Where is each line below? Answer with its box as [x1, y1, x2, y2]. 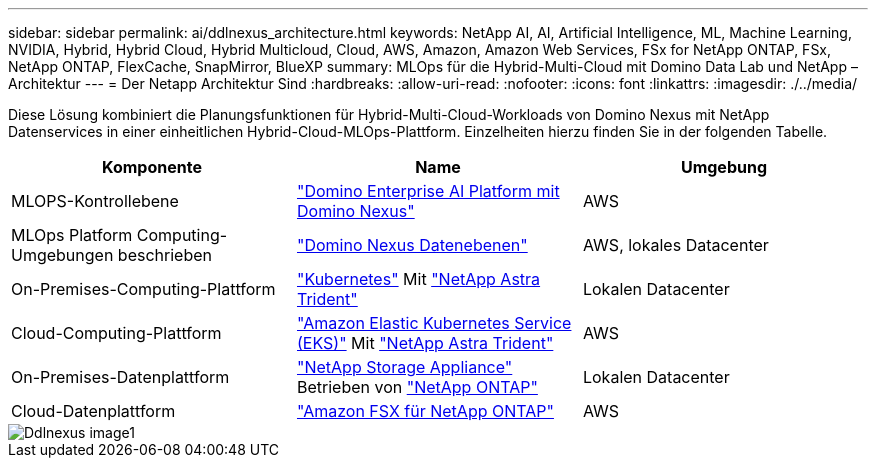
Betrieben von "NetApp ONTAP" [296, 377, 538, 397]
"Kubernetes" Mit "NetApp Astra [296, 269, 541, 289]
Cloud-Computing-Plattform [11, 323, 222, 343]
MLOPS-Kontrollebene [11, 191, 179, 211]
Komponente [102, 157, 202, 177]
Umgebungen [11, 245, 114, 265]
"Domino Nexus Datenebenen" [296, 235, 528, 255]
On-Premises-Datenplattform [11, 367, 230, 387]
